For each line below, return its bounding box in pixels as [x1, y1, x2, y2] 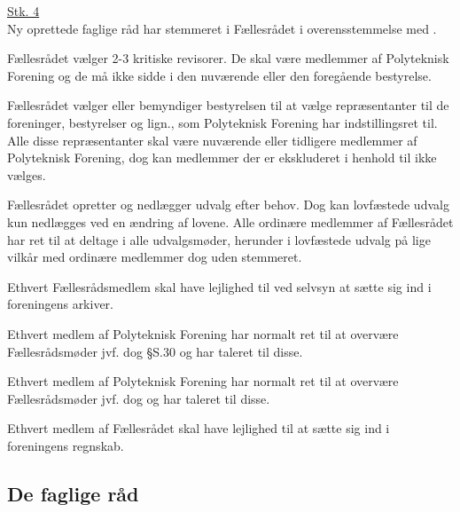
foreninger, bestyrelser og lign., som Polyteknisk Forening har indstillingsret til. [7, 113, 438, 131]
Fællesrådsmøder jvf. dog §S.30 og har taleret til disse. [7, 342, 303, 360]
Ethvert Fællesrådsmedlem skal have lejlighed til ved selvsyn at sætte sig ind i [7, 277, 432, 295]
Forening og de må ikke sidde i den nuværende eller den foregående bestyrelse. [7, 66, 432, 84]
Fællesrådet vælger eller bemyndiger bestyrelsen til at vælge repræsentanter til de [7, 96, 449, 114]
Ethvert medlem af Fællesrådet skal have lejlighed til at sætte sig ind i [7, 419, 390, 437]
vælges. [7, 165, 46, 184]
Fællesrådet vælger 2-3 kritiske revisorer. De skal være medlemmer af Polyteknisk [7, 49, 449, 67]
